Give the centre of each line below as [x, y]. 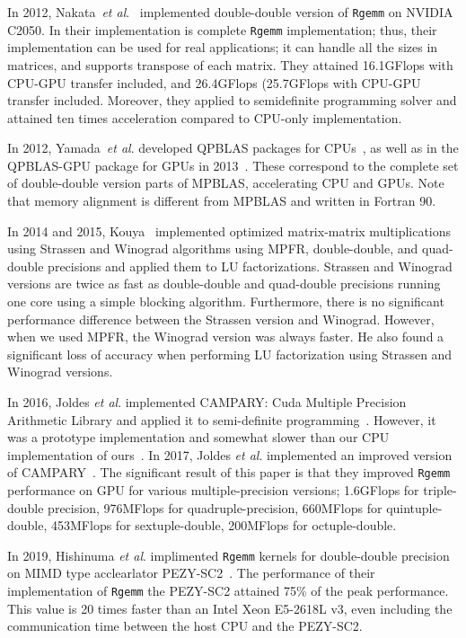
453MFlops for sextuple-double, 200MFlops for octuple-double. [224, 525]
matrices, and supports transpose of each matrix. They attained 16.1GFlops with [230, 64]
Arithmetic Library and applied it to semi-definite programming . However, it [222, 419]
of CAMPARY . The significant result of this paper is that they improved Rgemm [229, 472]
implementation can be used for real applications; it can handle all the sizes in [223, 47]
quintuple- [414, 507]
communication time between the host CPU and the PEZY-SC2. [185, 626]
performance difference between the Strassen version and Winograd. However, [221, 319]
